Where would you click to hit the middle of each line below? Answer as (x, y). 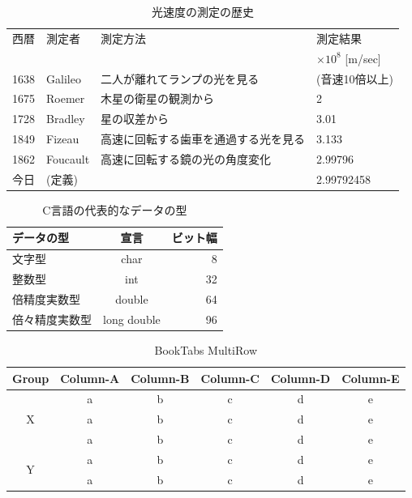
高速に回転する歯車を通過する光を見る (203, 139)
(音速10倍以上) (355, 78)
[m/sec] (363, 58)
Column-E (371, 378)
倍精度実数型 (46, 298)
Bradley (66, 119)
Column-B (160, 378)
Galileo (64, 78)
